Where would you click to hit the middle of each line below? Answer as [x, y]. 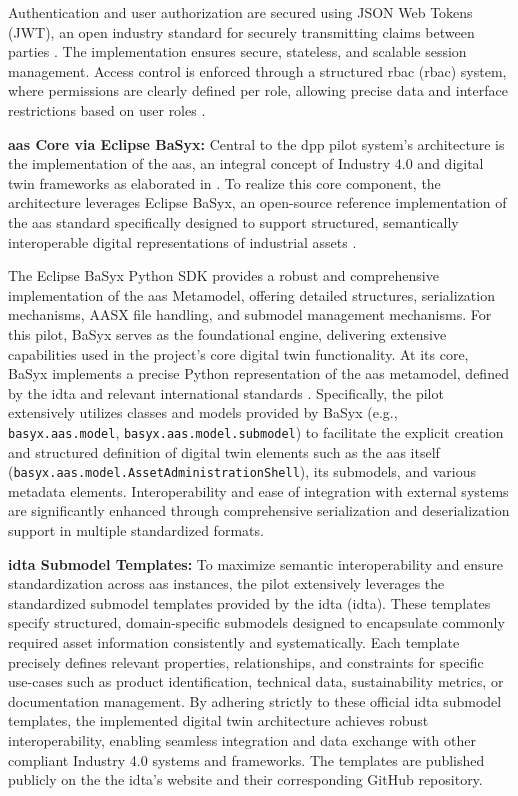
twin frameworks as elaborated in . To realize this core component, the [224, 182]
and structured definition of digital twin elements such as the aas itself [224, 451]
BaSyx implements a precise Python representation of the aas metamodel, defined [258, 373]
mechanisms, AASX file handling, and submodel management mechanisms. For [250, 314]
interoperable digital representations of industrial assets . [182, 241]
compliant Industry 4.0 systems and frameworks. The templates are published [246, 759]
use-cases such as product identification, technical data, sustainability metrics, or [256, 681]
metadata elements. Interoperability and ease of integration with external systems [258, 490]
